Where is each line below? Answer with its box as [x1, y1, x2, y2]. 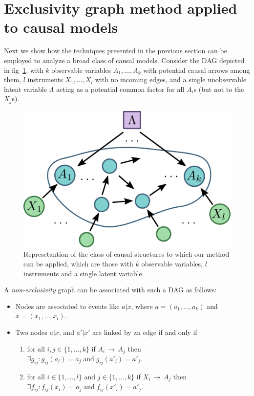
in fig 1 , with [4, 65, 43, 75]
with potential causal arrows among [143, 65, 250, 75]
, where [131, 301, 153, 311]
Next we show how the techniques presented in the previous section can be [4, 45, 227, 56]
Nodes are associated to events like [15, 301, 120, 311]
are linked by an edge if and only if [92, 327, 197, 337]
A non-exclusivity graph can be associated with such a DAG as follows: [4, 285, 217, 295]
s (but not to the [193, 84, 244, 94]
